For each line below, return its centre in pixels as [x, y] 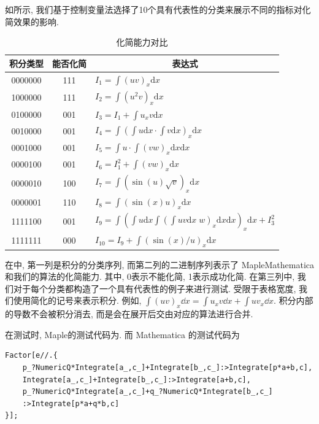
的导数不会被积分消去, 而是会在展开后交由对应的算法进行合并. [129, 314]
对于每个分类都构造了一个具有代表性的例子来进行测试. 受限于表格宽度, [155, 288]
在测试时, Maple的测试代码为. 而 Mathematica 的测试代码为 [122, 334]
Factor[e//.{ [31, 356]
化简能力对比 [142, 42]
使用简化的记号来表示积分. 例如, [77, 300]
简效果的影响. [32, 21]
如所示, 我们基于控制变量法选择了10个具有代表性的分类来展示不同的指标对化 [158, 9]
